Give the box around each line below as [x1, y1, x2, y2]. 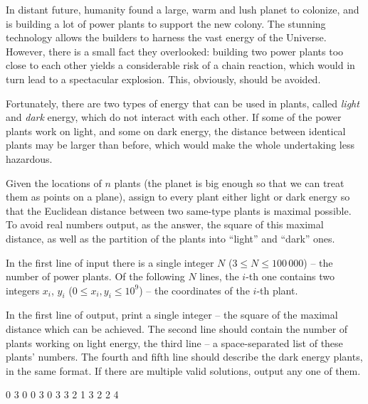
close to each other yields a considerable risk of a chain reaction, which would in [6, 58, 355, 73]
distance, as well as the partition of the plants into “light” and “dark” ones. [6, 230, 335, 245]
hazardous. [6, 151, 53, 166]
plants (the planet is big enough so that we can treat [114, 175, 345, 190]
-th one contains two [246, 269, 335, 284]
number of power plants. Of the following [6, 269, 185, 284]
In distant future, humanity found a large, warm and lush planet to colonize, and [6, 2, 359, 16]
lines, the [199, 269, 239, 284]
